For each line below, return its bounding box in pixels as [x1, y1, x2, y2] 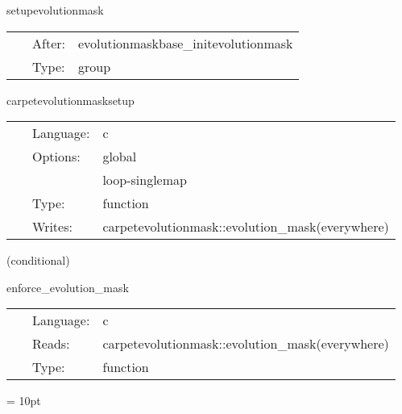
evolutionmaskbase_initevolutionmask [77, 33, 293, 52]
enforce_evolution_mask [6, 278, 129, 295]
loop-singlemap [102, 170, 187, 190]
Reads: [32, 334, 70, 353]
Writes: [32, 217, 73, 236]
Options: [32, 147, 81, 166]
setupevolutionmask [6, 2, 104, 18]
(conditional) [6, 252, 70, 269]
